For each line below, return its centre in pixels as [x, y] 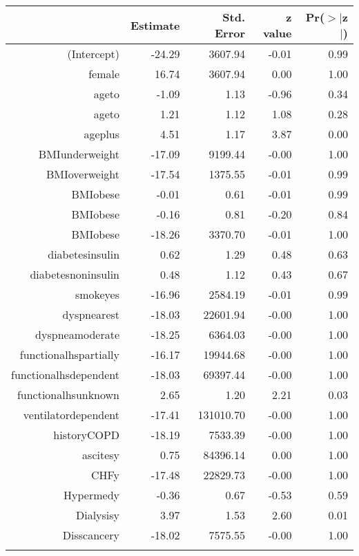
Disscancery [91, 535]
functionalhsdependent [66, 374]
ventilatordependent [71, 415]
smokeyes [97, 294]
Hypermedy [92, 495]
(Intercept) [94, 54]
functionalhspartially [70, 354]
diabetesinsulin [84, 254]
